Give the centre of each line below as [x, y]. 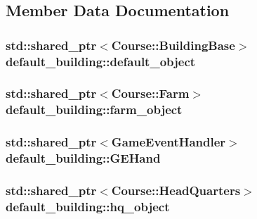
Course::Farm [150, 93]
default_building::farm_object [94, 109]
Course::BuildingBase [173, 45]
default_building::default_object [101, 61]
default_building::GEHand [83, 158]
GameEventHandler [169, 142]
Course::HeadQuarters [176, 190]
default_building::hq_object [88, 206]
